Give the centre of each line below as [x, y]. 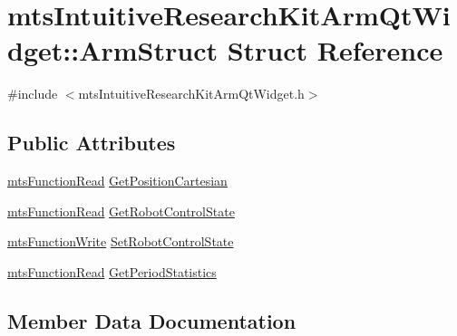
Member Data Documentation [152, 320]
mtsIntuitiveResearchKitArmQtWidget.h [191, 94]
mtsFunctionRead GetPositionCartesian [117, 181]
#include [33, 94]
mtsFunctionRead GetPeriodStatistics [112, 271]
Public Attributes [92, 143]
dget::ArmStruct [112, 50]
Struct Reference [335, 50]
